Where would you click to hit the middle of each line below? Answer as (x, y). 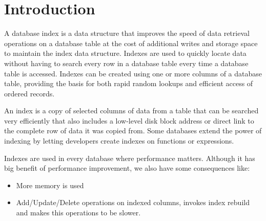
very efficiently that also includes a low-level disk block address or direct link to (129, 120)
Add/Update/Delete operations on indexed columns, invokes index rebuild (133, 202)
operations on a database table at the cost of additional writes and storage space (131, 43)
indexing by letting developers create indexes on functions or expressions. (119, 141)
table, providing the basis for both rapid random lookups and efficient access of (129, 83)
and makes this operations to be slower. (78, 213)
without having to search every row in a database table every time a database (126, 63)
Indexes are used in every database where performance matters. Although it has (130, 158)
